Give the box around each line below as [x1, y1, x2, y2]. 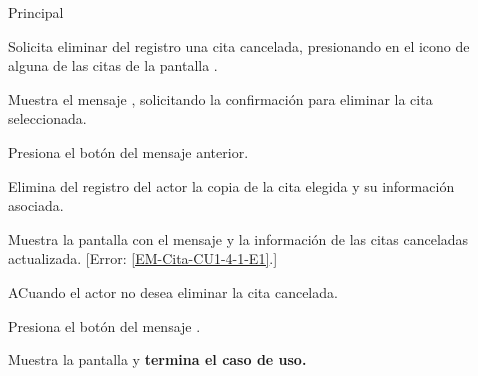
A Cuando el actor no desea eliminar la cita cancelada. [8, 281, 338, 302]
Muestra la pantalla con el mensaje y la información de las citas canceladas [8, 228, 469, 249]
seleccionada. [8, 108, 87, 129]
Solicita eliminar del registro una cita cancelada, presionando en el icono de [8, 35, 470, 56]
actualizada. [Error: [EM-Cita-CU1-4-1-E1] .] [8, 248, 278, 269]
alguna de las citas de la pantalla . [8, 55, 218, 76]
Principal [8, 2, 64, 22]
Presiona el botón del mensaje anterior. [8, 141, 249, 162]
